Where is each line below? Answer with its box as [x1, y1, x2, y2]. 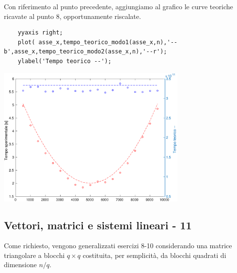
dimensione [4, 259, 37, 270]
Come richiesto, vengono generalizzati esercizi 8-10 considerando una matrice [4, 240, 232, 250]
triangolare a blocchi [4, 250, 65, 260]
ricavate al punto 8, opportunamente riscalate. [4, 11, 141, 21]
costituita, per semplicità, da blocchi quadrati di [82, 250, 226, 260]
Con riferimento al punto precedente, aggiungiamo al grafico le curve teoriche [4, 1, 233, 11]
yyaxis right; [17, 29, 63, 36]
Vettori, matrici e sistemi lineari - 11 [4, 218, 192, 233]
